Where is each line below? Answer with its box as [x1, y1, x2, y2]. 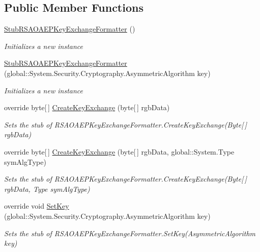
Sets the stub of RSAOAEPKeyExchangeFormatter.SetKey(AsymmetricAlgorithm [4, 228, 256, 238]
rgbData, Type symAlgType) [4, 183, 90, 194]
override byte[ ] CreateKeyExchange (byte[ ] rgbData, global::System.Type [4, 146, 235, 157]
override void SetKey [4, 200, 69, 211]
